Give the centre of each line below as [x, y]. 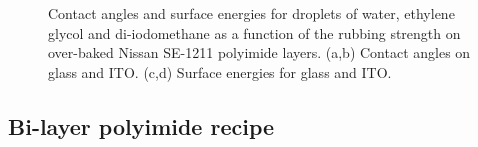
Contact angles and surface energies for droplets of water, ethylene [251, 13]
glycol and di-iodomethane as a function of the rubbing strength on [254, 32]
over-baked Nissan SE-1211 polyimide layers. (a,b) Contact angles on [259, 52]
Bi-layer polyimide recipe [141, 125]
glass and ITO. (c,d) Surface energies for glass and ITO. [220, 71]
